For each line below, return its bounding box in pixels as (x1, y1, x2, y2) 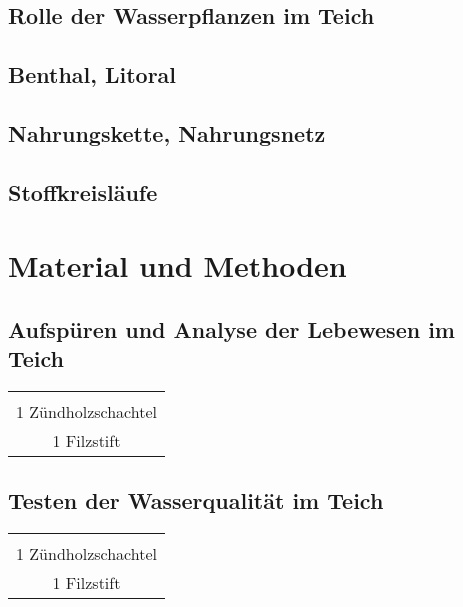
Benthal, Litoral (8, 59, 177, 90)
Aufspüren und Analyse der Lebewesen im (8, 313, 455, 344)
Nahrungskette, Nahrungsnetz (8, 117, 326, 148)
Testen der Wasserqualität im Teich (8, 485, 384, 516)
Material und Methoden (8, 245, 347, 286)
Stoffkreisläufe (8, 176, 158, 207)
